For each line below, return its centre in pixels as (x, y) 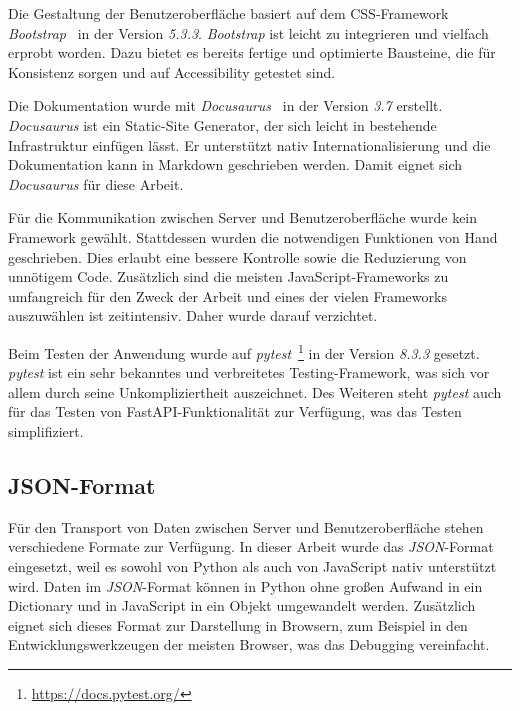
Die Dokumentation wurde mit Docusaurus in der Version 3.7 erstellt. (225, 105)
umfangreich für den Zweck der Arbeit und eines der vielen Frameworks (227, 295)
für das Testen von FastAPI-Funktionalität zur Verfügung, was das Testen (235, 411)
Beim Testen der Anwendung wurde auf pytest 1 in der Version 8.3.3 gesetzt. (244, 351)
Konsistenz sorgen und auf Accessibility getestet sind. (172, 71)
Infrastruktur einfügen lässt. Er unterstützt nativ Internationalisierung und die (249, 144)
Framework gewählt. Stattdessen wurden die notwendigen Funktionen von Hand (253, 236)
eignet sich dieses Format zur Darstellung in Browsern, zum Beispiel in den (238, 624)
